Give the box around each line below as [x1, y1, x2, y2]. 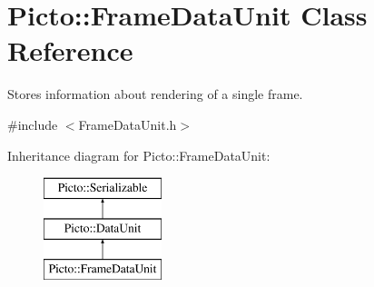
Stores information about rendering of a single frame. [7, 84, 303, 104]
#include [7, 114, 58, 134]
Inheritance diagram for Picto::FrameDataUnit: [7, 145, 271, 164]
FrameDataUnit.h [78, 114, 177, 134]
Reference [7, 32, 133, 69]
